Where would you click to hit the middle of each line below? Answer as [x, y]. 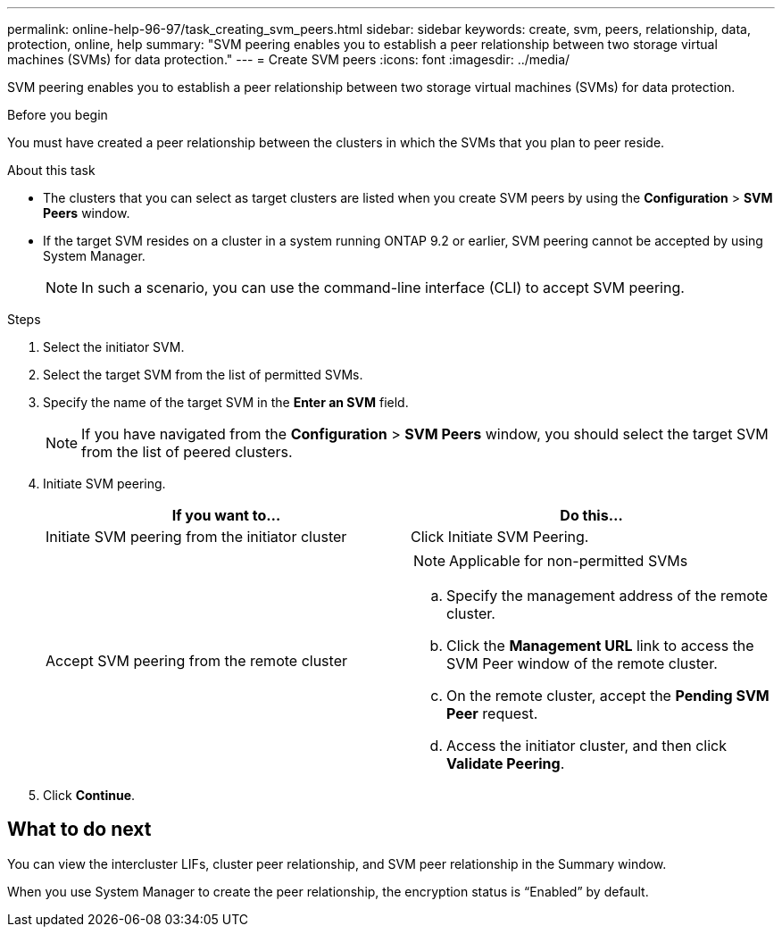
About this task [51, 170]
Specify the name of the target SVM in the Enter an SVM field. [226, 402]
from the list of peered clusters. [187, 452]
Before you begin [58, 115]
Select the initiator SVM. [114, 347]
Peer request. [492, 713]
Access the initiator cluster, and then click [587, 746]
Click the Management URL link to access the [600, 646]
